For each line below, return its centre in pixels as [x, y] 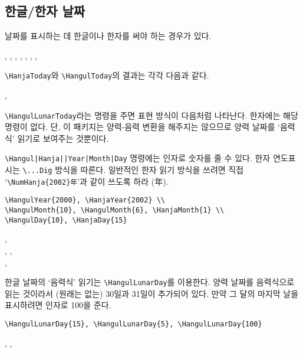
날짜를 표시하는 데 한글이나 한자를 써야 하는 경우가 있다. [108, 36]
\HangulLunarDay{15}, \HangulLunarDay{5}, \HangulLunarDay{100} [134, 324]
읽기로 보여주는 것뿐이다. [63, 138]
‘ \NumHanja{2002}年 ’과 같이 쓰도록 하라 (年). [87, 181]
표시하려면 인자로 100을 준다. [58, 305]
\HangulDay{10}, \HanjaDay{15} [66, 220]
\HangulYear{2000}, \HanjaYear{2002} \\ [85, 200]
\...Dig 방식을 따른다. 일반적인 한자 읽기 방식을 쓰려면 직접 [133, 170]
